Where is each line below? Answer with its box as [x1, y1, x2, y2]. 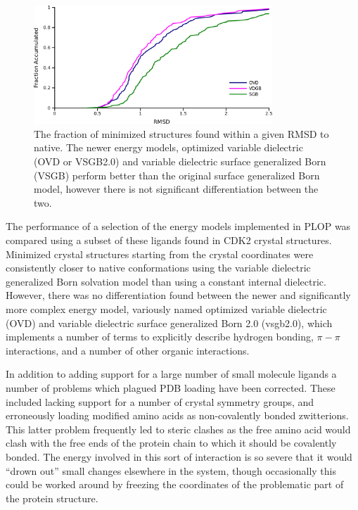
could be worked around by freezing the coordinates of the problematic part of [6, 477, 344, 492]
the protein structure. [6, 490, 98, 505]
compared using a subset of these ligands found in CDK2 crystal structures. [6, 233, 332, 248]
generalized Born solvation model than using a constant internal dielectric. [6, 274, 326, 288]
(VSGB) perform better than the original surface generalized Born [34, 167, 320, 182]
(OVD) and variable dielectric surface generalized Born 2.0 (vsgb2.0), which [6, 315, 333, 330]
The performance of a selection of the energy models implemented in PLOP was [6, 219, 351, 234]
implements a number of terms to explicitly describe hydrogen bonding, [6, 329, 314, 344]
